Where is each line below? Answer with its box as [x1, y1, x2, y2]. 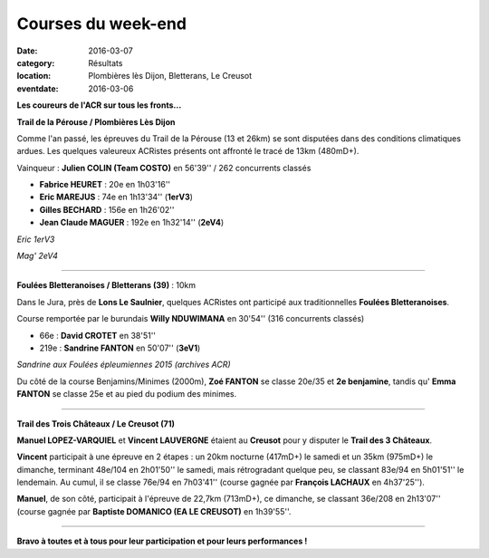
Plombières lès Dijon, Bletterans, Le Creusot [88, 71, 253, 82]
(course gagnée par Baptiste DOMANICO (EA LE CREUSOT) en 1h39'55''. [16, 505, 292, 516]
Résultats [88, 57, 123, 68]
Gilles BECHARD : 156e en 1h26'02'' [39, 204, 175, 215]
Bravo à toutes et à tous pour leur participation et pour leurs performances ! [16, 535, 308, 547]
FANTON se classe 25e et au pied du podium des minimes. [16, 389, 237, 399]
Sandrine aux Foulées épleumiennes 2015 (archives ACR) [16, 359, 231, 370]
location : [16, 71, 52, 82]
